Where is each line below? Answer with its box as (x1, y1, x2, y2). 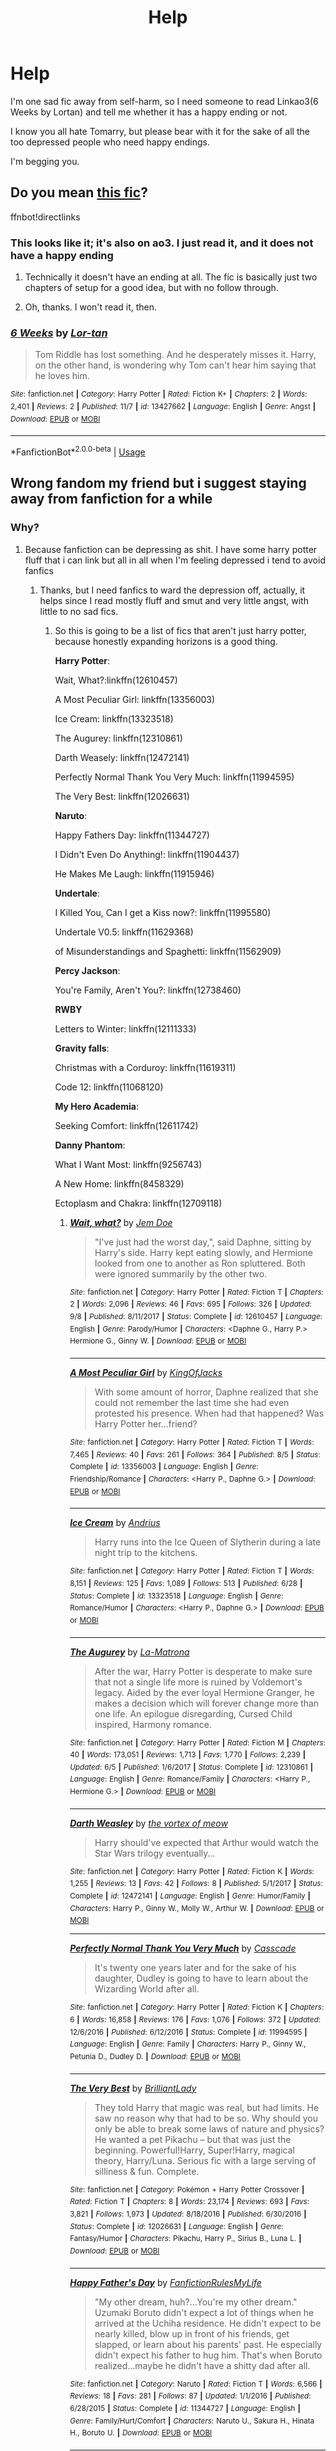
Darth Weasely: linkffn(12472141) (54, 751, 190, 763)
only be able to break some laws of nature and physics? (94, 2122, 325, 2135)
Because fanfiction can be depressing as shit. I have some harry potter (24, 543, 318, 555)
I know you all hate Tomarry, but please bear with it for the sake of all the (10, 125, 310, 137)
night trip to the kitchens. (94, 1547, 198, 1559)
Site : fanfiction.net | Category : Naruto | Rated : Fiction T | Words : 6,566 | (69, 2379, 323, 2389)
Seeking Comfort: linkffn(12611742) (54, 1119, 199, 1131)
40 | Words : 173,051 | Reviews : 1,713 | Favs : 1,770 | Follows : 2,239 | (69, 1750, 307, 1760)
